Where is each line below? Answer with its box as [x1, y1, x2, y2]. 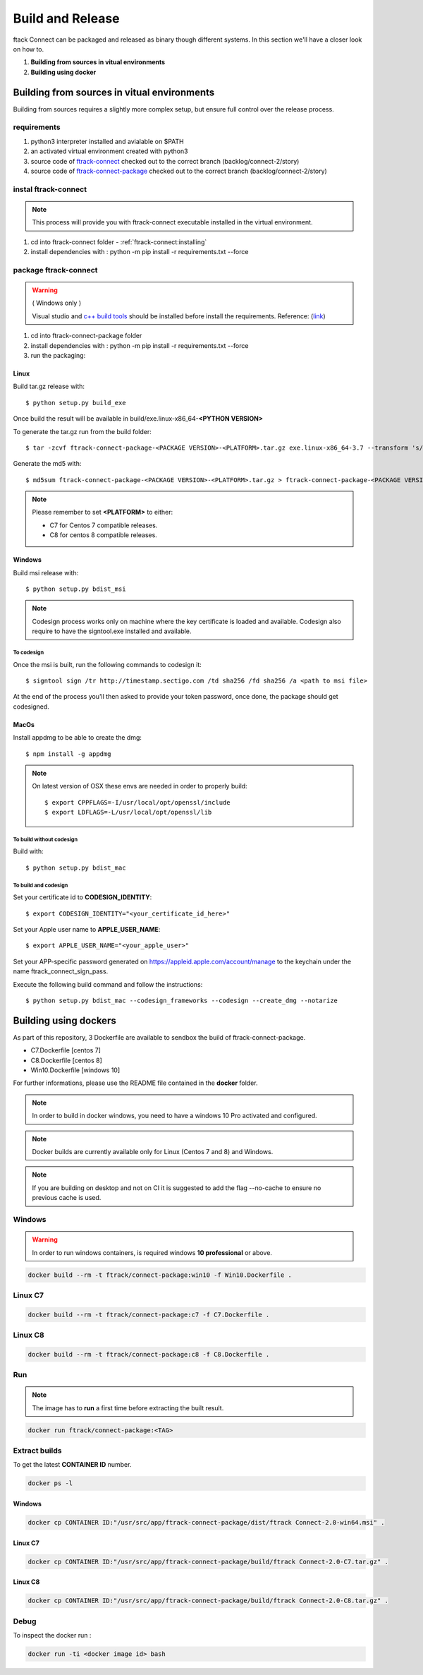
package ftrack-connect [13, 265, 98, 275]
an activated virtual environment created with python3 [30, 147, 188, 155]
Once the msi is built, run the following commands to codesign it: [13, 660, 202, 668]
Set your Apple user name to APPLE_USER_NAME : [13, 925, 161, 934]
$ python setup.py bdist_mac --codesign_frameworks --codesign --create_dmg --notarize [25, 996, 338, 1004]
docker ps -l [27, 1479, 73, 1487]
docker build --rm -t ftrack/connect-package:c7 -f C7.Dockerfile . [27, 1310, 270, 1319]
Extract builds [13, 1446, 62, 1455]
